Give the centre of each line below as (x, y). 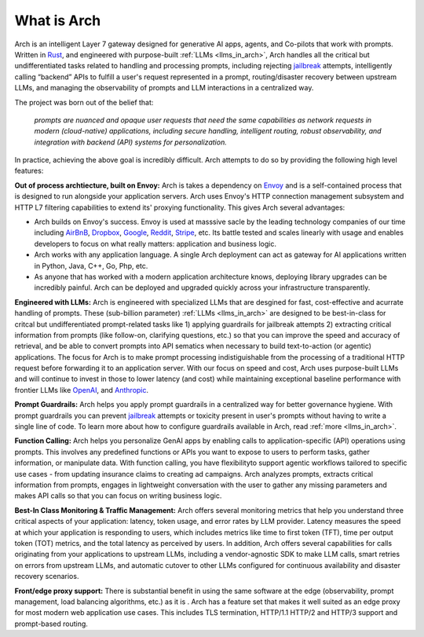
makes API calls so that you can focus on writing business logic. (118, 496)
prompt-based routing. (51, 624)
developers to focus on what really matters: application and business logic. (155, 243)
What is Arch (58, 20)
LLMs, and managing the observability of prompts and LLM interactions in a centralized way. (164, 88)
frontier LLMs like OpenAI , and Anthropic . (82, 390)
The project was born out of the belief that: (84, 102)
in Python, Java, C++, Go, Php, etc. (91, 265)
